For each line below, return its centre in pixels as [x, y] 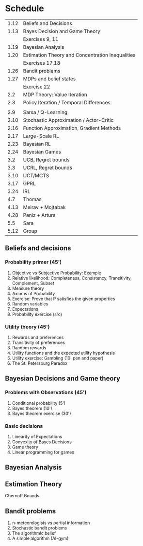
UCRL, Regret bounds [48, 168]
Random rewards [29, 348]
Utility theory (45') [27, 327]
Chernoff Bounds [22, 496]
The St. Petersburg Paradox [40, 363]
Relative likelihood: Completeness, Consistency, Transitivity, [72, 278]
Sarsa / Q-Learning [45, 112]
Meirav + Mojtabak [44, 207]
